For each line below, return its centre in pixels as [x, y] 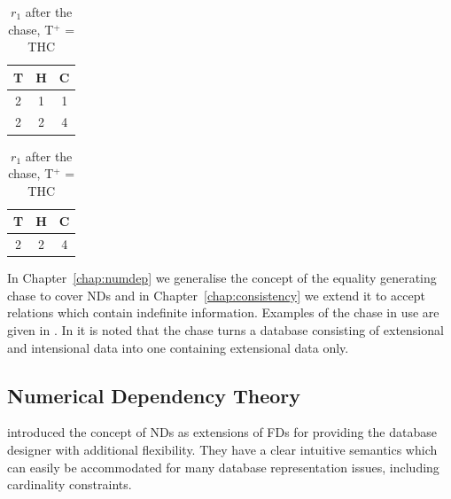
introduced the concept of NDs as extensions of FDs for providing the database [222, 432]
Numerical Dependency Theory [154, 395]
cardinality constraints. [70, 484]
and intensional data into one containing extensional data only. [178, 347]
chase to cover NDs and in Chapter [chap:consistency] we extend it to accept [216, 295]
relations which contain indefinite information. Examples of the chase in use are [223, 312]
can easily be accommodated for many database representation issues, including [223, 467]
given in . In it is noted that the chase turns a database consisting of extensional [225, 330]
